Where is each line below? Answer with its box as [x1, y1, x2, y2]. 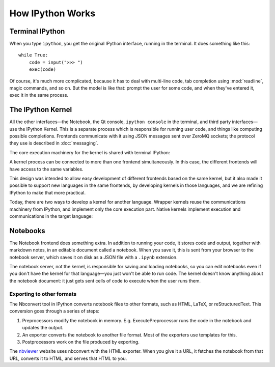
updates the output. [22, 325, 64, 331]
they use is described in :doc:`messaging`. [9, 140, 99, 146]
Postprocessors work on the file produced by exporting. [22, 338, 140, 345]
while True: [18, 52, 48, 58]
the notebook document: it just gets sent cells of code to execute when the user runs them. [9, 277, 201, 284]
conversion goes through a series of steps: [9, 308, 99, 314]
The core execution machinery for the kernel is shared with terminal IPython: [9, 149, 170, 155]
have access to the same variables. [9, 166, 84, 172]
